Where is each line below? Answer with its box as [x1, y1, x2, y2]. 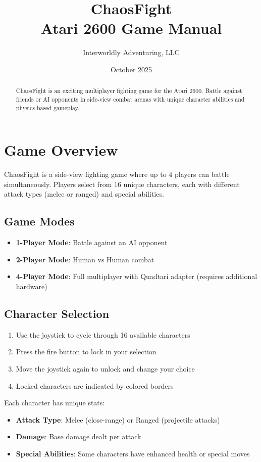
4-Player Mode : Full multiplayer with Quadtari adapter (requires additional [16, 271, 257, 282]
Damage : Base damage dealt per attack [16, 431, 141, 442]
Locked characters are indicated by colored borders [16, 380, 174, 391]
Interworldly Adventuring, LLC [83, 47, 180, 58]
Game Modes [4, 213, 75, 229]
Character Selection [4, 305, 110, 321]
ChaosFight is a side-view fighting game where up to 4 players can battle [4, 169, 230, 179]
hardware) [16, 281, 47, 291]
